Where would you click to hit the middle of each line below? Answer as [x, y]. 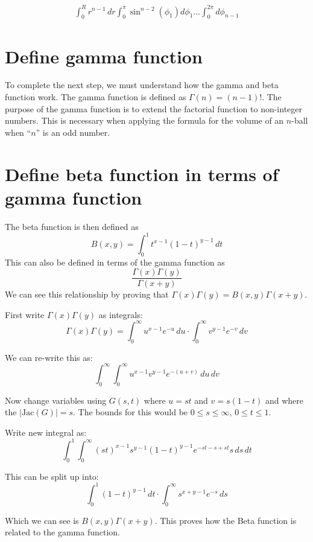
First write [25, 314]
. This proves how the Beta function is [226, 520]
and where [284, 400]
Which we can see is [42, 520]
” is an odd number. [73, 132]
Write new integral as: [46, 432]
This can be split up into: [52, 476]
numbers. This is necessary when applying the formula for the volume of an [144, 120]
